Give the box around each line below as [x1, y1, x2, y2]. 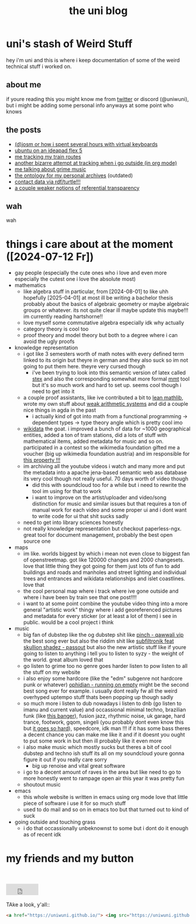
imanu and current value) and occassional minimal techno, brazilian [23, 706, 186, 713]
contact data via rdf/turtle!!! [14, 178, 81, 185]
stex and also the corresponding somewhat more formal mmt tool [32, 375, 190, 382]
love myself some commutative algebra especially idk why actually [23, 319, 184, 327]
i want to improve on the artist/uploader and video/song [32, 494, 167, 501]
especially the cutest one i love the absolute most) [14, 275, 136, 283]
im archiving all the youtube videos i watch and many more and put [23, 463, 185, 470]
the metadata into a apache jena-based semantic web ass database [23, 469, 187, 476]
